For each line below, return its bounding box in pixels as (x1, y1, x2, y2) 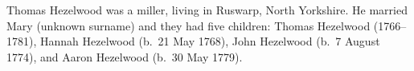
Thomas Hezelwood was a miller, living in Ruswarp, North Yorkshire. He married (6, 2, 408, 18)
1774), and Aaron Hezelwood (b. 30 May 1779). (6, 48, 243, 65)
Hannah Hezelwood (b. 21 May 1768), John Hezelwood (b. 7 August (39, 33, 380, 49)
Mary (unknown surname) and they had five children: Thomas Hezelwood (6, 17, 371, 34)
